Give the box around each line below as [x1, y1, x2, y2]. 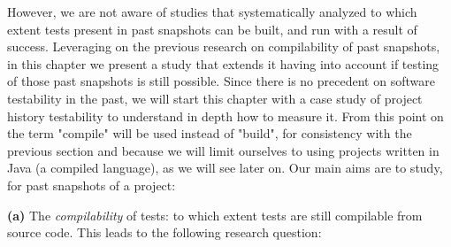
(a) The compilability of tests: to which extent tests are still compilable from [7, 205, 423, 224]
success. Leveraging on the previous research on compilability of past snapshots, [7, 37, 440, 56]
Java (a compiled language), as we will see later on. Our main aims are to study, [7, 158, 443, 177]
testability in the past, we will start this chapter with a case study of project [7, 89, 423, 107]
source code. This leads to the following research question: [7, 223, 322, 242]
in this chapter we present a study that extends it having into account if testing [7, 54, 440, 73]
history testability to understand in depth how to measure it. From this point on [7, 106, 444, 125]
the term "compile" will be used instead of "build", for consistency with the [7, 124, 412, 143]
